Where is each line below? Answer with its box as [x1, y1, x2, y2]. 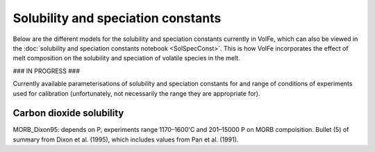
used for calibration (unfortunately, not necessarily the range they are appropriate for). [12, 89, 260, 97]
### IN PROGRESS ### [12, 67, 80, 75]
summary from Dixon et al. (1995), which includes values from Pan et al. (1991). [12, 135, 239, 144]
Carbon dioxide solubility [12, 108, 124, 119]
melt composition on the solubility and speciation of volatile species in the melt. [12, 54, 240, 62]
